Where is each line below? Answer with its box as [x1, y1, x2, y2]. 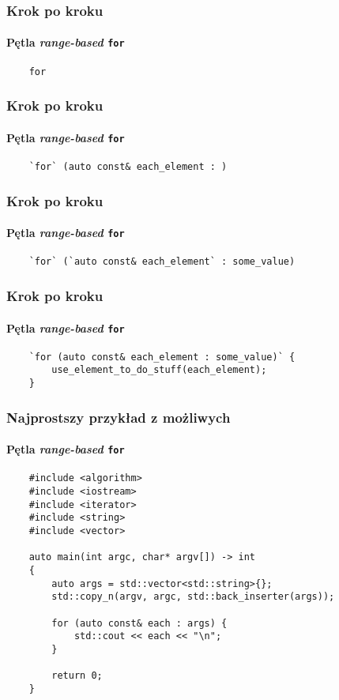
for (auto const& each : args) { [51, 617, 228, 629]
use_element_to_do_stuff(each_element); [51, 364, 267, 376]
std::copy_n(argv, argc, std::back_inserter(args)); [51, 591, 335, 603]
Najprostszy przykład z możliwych [6, 407, 231, 427]
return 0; [51, 670, 103, 682]
